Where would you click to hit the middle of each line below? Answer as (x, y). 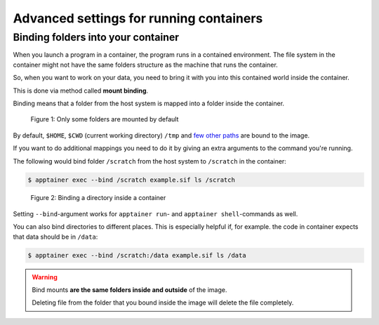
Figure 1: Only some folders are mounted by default (105, 119)
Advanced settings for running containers (138, 18)
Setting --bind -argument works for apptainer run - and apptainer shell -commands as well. (155, 213)
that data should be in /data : (55, 237)
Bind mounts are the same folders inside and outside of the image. (129, 290)
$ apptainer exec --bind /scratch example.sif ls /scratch (131, 180)
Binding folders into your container (96, 37)
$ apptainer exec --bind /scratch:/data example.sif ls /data (137, 255)
